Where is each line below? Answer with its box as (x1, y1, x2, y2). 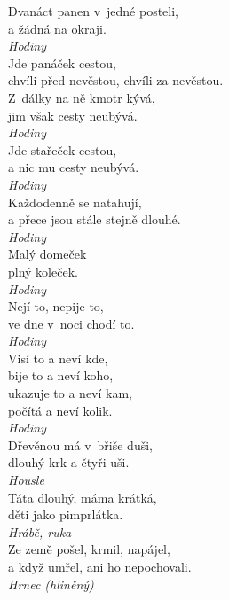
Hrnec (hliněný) (8, 574, 94, 593)
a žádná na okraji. (8, 19, 107, 37)
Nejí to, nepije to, (8, 297, 104, 316)
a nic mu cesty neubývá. (8, 158, 139, 176)
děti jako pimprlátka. (8, 505, 123, 524)
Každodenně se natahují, (8, 192, 142, 211)
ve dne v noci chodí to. (8, 314, 135, 332)
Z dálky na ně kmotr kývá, (8, 88, 155, 106)
